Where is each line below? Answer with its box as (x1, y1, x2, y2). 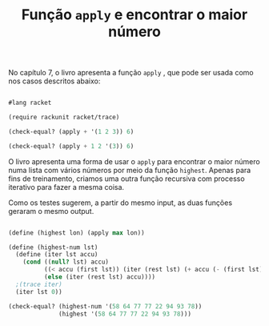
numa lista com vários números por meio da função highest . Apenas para (8, 165, 251, 175)
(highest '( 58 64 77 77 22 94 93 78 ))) (58, 310, 192, 318)
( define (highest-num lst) (8, 243, 98, 252)
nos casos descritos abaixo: (8, 76, 101, 86)
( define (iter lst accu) (15, 251, 98, 259)
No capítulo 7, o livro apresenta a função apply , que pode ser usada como (8, 68, 254, 78)
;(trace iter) (15, 280, 62, 288)
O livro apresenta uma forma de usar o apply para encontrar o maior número (8, 156, 260, 166)
